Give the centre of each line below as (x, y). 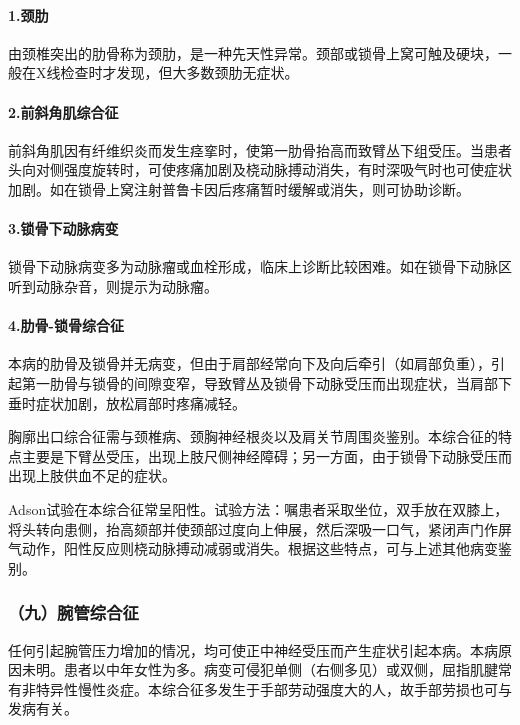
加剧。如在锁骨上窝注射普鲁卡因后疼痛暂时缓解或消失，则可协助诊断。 (239, 188)
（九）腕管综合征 (73, 612)
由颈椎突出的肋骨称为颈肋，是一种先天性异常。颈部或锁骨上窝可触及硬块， (253, 52)
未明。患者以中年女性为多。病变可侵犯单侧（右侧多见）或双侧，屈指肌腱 (259, 669)
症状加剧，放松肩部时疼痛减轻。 (140, 402)
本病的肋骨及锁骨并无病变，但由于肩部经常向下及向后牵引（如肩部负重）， (249, 363)
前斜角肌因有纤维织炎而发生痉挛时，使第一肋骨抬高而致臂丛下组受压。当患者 (260, 149)
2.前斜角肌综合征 (63, 111)
